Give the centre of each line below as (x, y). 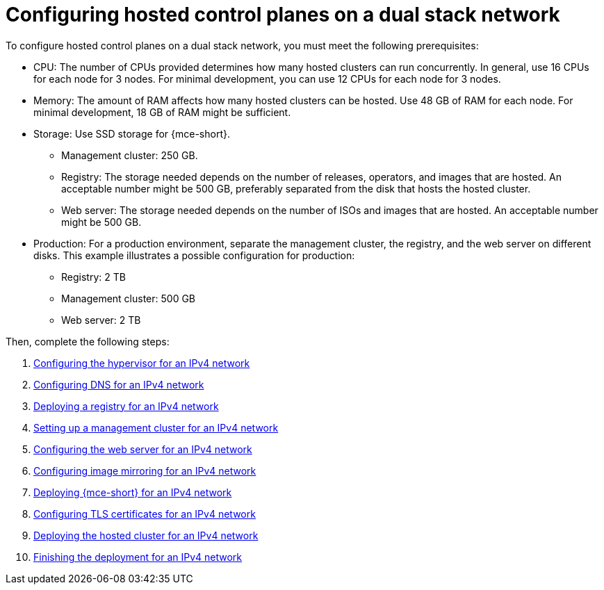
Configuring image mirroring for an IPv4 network (145, 470)
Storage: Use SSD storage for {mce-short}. (132, 133)
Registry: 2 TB (93, 277)
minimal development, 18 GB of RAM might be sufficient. (162, 112)
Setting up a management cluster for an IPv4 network (156, 427)
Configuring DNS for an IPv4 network (119, 384)
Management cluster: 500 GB (129, 298)
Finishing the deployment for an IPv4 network (138, 557)
